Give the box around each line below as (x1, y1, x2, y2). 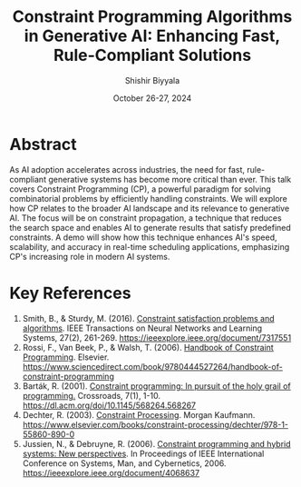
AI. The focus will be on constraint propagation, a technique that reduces (9, 212, 283, 224)
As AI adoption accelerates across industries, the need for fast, (9, 164, 246, 174)
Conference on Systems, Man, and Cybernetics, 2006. (22, 457, 227, 469)
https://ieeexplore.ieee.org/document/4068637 (22, 467, 200, 478)
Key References (9, 283, 131, 303)
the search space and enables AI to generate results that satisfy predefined (9, 222, 292, 233)
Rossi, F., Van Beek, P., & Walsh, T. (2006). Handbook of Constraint (22, 342, 274, 353)
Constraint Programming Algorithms (12, 6, 293, 27)
